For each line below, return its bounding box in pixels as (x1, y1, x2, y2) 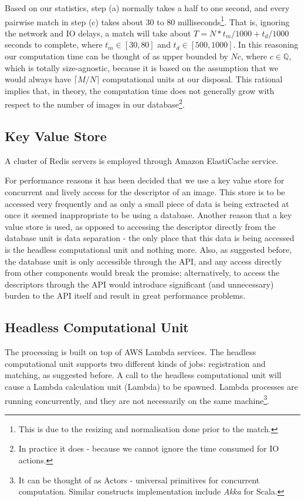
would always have (5, 73, 72, 85)
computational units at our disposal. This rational (102, 73, 283, 85)
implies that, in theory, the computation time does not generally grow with (5, 84, 274, 96)
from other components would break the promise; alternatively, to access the (5, 266, 280, 279)
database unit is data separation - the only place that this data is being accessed (5, 232, 294, 244)
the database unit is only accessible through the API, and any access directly (5, 255, 282, 267)
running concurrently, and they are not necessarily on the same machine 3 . (5, 392, 270, 406)
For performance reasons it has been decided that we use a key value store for (5, 174, 284, 186)
